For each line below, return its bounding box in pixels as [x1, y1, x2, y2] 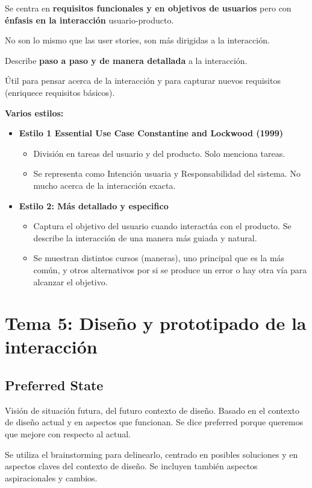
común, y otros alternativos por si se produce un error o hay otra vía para [33, 263, 307, 276]
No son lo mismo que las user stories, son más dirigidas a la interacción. [5, 34, 270, 46]
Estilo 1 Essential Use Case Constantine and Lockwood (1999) [19, 127, 283, 139]
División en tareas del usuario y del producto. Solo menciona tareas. [33, 147, 285, 159]
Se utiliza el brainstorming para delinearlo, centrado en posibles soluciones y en [5, 448, 298, 460]
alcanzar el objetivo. [33, 275, 108, 288]
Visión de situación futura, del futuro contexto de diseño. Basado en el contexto [5, 404, 300, 416]
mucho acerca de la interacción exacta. [33, 179, 176, 191]
